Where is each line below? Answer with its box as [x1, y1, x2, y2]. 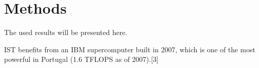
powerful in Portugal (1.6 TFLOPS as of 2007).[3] [4, 54, 159, 64]
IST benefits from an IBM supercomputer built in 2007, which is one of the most [4, 44, 255, 54]
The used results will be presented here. [4, 27, 128, 38]
